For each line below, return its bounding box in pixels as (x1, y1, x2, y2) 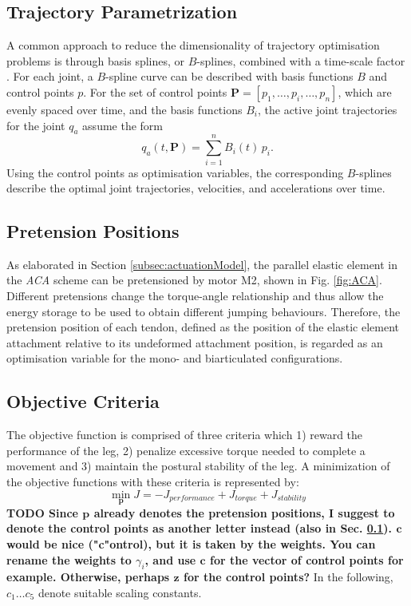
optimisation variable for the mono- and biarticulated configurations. (6, 350, 343, 366)
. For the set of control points (83, 83, 227, 100)
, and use (144, 551, 196, 568)
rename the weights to (6, 551, 132, 568)
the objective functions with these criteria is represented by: (6, 473, 299, 490)
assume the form (82, 117, 163, 133)
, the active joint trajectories (257, 101, 397, 117)
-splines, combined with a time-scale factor (196, 52, 405, 69)
